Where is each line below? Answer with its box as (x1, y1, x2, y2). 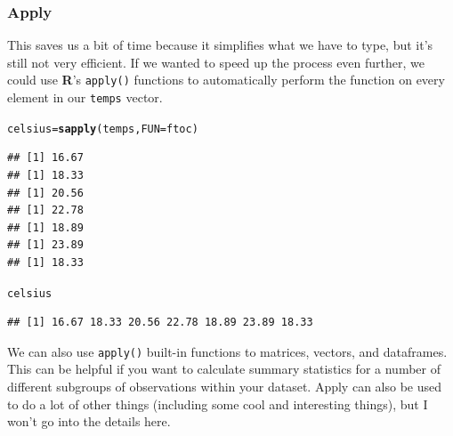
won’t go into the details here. (7, 412, 171, 431)
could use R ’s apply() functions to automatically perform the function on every (7, 70, 445, 89)
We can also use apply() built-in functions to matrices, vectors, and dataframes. (7, 342, 448, 360)
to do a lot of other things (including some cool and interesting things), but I (7, 394, 428, 413)
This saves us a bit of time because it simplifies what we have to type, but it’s (7, 36, 433, 54)
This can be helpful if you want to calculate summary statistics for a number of (7, 359, 441, 378)
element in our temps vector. (7, 88, 163, 107)
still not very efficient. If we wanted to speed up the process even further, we (7, 52, 425, 71)
